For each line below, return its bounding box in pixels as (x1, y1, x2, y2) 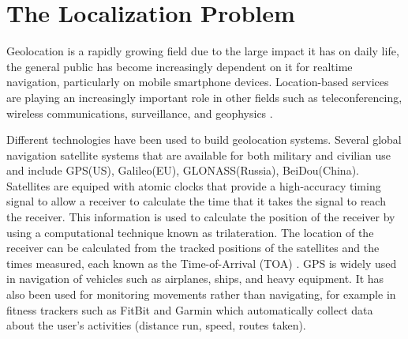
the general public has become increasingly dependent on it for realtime (6, 58, 353, 74)
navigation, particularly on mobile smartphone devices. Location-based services (6, 73, 389, 90)
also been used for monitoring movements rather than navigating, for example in (6, 286, 396, 303)
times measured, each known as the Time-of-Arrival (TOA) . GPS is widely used (6, 254, 397, 271)
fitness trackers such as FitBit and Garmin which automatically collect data (6, 301, 373, 318)
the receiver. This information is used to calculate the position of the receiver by (6, 209, 395, 225)
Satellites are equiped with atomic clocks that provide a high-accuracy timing (6, 177, 381, 194)
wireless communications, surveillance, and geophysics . (6, 104, 273, 121)
